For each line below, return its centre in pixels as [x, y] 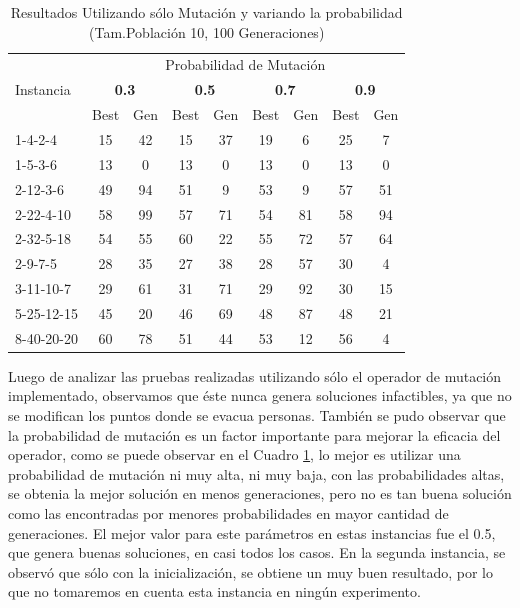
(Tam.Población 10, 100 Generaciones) [207, 31]
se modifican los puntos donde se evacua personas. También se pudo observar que [257, 415]
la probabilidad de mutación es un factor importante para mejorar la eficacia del [254, 434]
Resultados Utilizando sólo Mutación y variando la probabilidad [206, 12]
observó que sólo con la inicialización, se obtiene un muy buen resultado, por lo [250, 571]
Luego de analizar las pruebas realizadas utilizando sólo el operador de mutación [255, 375]
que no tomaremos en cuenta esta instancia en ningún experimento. [214, 591]
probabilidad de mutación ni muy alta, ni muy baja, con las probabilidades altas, [256, 473]
